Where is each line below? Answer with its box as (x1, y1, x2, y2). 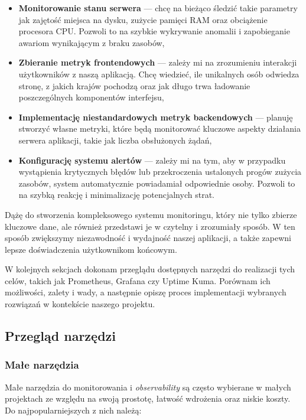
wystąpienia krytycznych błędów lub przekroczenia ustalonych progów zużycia (18, 165, 302, 178)
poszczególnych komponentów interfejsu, (18, 91, 164, 103)
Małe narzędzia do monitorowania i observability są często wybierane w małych (5, 380, 291, 393)
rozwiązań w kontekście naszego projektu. (5, 298, 155, 310)
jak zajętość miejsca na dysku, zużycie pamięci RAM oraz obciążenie (18, 13, 268, 25)
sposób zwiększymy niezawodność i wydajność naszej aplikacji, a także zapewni (5, 232, 291, 244)
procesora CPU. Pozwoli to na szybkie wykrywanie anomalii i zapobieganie (18, 25, 290, 37)
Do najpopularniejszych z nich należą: (5, 403, 142, 416)
